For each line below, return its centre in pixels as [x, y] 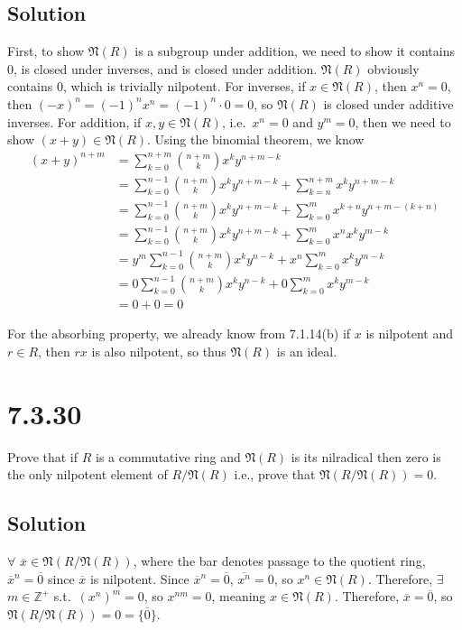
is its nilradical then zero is [366, 456]
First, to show [46, 51]
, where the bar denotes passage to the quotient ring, [279, 561]
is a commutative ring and [168, 456]
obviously [393, 68]
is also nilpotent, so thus [159, 352]
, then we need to [403, 121]
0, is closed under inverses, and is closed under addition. [162, 68]
